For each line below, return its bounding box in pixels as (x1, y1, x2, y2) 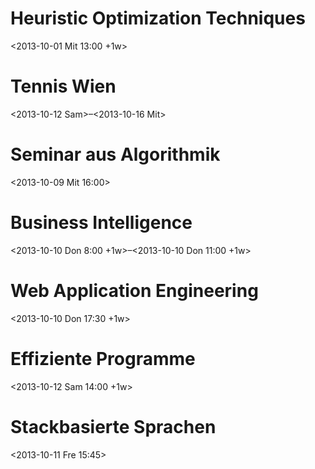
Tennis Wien (10, 75, 117, 98)
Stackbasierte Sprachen (10, 415, 217, 438)
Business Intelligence (10, 212, 193, 234)
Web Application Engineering (10, 279, 259, 302)
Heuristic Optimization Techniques (10, 7, 306, 30)
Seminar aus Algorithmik (10, 143, 221, 166)
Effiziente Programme (10, 347, 196, 370)
